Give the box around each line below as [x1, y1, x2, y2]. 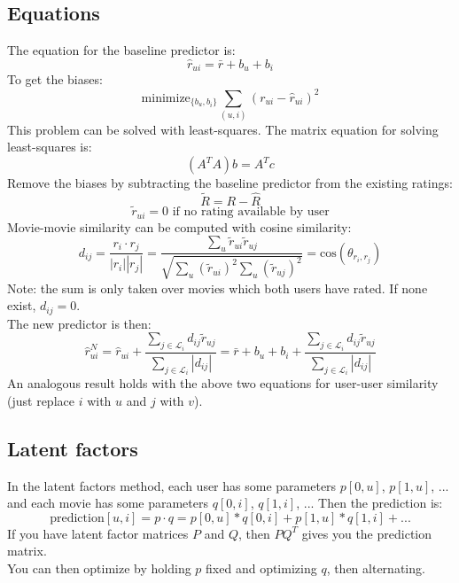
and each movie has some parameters [7, 494, 208, 512]
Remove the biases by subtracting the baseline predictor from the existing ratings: [7, 174, 453, 192]
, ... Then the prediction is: [296, 494, 443, 512]
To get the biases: [7, 70, 103, 89]
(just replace [7, 391, 74, 409]
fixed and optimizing [206, 558, 317, 577]
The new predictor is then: [7, 314, 152, 332]
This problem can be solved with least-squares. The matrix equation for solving [7, 120, 439, 138]
